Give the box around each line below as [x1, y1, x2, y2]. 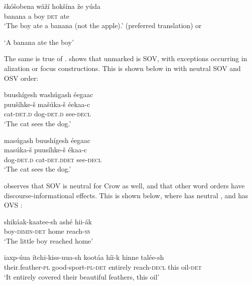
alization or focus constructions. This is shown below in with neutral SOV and [4, 63, 241, 73]
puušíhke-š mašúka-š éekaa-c [4, 99, 90, 109]
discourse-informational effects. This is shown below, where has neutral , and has [4, 190, 249, 200]
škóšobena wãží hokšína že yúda [4, 1, 101, 11]
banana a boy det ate [4, 10, 70, 21]
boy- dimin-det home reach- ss [4, 226, 90, 236]
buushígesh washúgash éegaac [4, 89, 93, 100]
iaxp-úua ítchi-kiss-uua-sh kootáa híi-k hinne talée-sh [4, 252, 164, 262]
